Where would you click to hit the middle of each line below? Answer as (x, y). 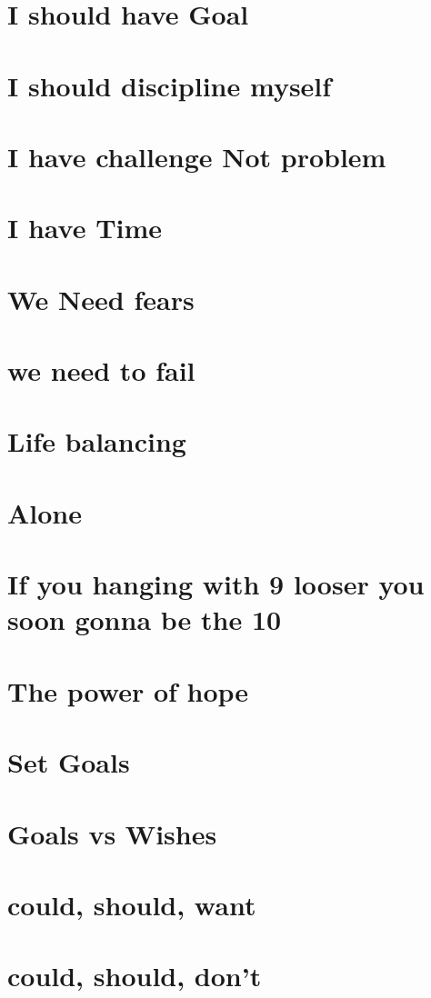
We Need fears (101, 299)
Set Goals (69, 762)
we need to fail (101, 370)
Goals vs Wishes (112, 833)
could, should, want (132, 904)
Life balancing (97, 441)
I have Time (85, 228)
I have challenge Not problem (197, 156)
